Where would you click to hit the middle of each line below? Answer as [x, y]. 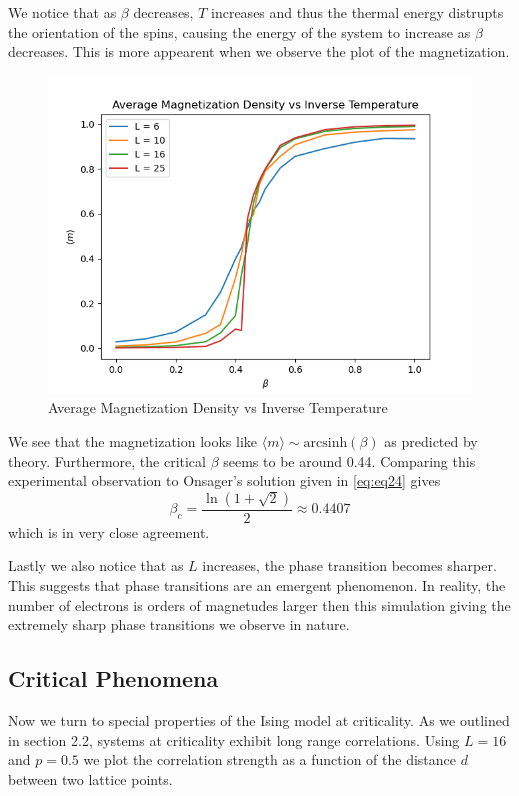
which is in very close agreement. [109, 531]
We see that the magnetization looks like [133, 440]
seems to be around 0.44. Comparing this [349, 460]
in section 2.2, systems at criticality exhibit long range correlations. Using [234, 739]
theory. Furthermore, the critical [107, 460]
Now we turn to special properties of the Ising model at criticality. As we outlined [259, 719]
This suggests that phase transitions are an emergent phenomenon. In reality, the [257, 584]
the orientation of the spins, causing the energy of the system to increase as [239, 31]
